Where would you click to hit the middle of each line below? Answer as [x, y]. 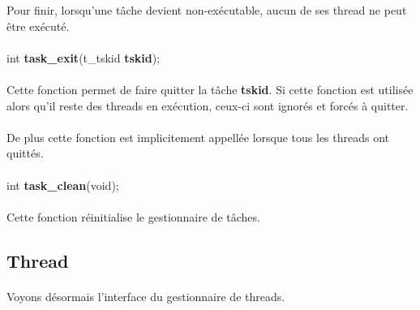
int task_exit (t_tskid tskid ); [84, 57]
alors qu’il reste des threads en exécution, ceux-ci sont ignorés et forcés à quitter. [208, 105]
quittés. [25, 153]
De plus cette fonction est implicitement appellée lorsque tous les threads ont [198, 137]
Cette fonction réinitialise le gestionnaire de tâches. [133, 216]
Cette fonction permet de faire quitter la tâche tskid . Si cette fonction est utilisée [210, 89]
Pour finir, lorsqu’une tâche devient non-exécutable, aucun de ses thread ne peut [207, 10]
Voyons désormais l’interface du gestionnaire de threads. [146, 296]
